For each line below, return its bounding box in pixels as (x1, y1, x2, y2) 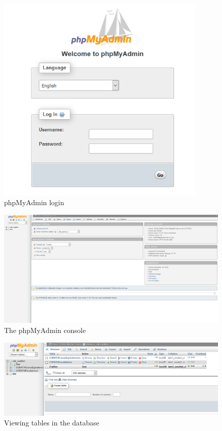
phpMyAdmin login (4, 197, 65, 208)
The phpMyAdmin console (4, 324, 86, 335)
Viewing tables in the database (4, 417, 99, 428)
